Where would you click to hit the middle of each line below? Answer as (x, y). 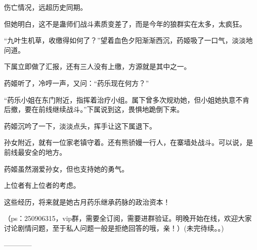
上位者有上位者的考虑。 (42, 185)
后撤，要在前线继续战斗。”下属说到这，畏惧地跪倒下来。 (94, 109)
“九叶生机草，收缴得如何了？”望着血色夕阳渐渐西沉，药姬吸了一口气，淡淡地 (128, 40)
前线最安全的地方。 (35, 152)
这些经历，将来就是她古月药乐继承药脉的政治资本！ (87, 201)
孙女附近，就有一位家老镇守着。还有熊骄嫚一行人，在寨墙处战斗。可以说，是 (128, 142)
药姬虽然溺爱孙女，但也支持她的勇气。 (66, 168)
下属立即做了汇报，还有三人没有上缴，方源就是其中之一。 (97, 66)
